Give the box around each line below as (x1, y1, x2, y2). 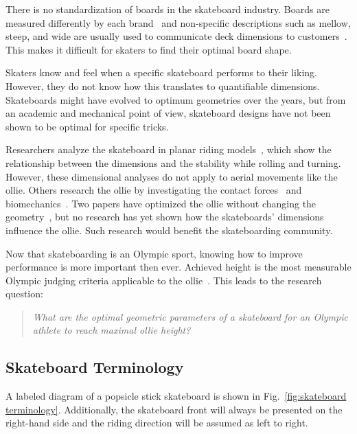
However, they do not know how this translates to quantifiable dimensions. (5, 78, 320, 93)
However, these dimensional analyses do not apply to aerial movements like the (5, 169, 338, 183)
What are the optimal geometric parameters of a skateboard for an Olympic (32, 309, 348, 323)
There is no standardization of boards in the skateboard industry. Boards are (5, 2, 330, 16)
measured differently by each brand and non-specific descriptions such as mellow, (5, 15, 351, 30)
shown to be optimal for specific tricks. (5, 119, 169, 133)
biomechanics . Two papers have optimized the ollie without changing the (5, 196, 316, 210)
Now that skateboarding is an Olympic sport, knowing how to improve (5, 246, 303, 260)
